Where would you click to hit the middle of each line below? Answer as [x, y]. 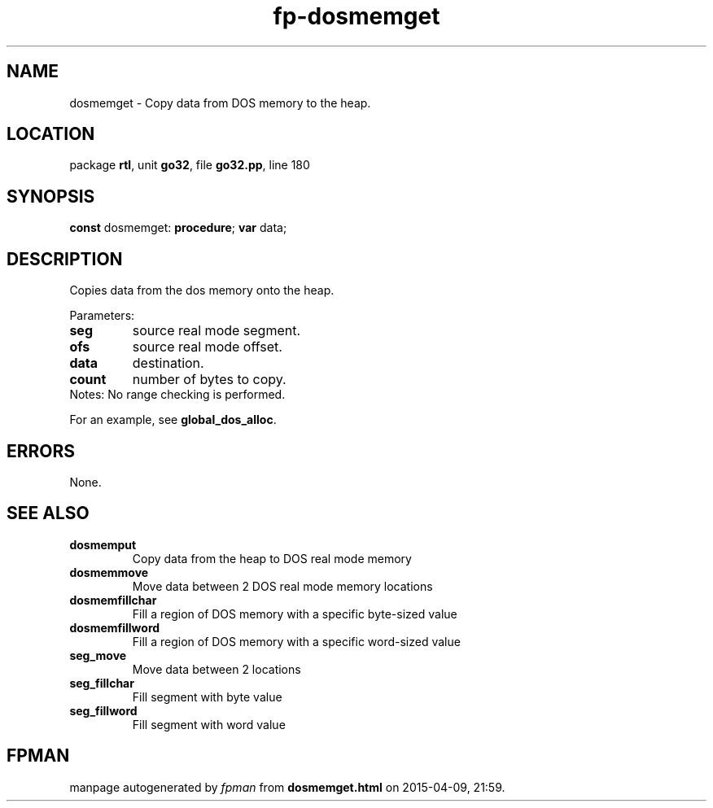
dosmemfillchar [113, 600]
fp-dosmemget [356, 16]
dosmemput [103, 544]
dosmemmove [109, 572]
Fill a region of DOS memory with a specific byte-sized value [295, 614]
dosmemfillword [115, 627]
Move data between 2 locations [217, 669]
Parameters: [102, 316]
